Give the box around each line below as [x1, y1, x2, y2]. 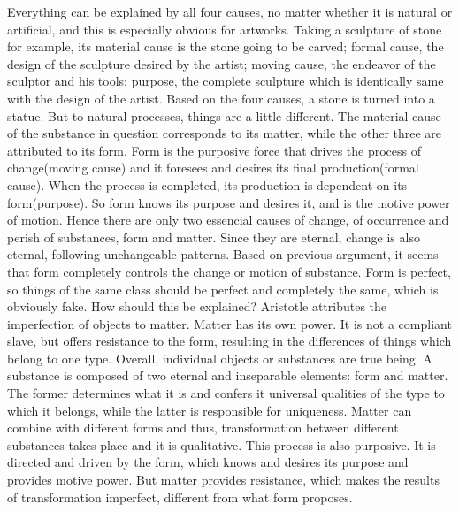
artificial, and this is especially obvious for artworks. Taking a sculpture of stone [7, 19, 442, 38]
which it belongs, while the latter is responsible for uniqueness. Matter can [7, 401, 412, 419]
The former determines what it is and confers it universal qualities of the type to [7, 384, 445, 402]
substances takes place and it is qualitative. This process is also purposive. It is [7, 435, 436, 454]
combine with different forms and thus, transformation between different [7, 418, 399, 437]
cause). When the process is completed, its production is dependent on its [7, 175, 408, 194]
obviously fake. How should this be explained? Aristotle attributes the [7, 297, 387, 316]
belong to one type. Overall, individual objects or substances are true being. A [7, 348, 432, 367]
